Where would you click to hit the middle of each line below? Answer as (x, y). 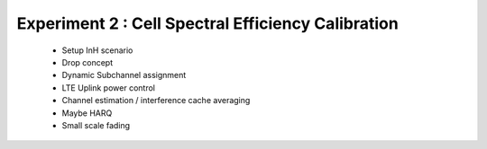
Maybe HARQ (87, 113)
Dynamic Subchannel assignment (124, 75)
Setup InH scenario (97, 50)
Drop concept (87, 62)
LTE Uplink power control (108, 88)
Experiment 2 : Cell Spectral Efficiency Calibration (207, 23)
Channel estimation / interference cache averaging (156, 101)
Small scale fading (96, 125)
